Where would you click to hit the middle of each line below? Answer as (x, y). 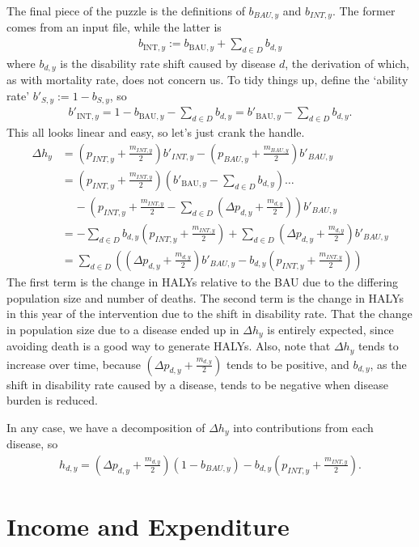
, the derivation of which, (347, 63)
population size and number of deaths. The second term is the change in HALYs (205, 297)
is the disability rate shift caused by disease (168, 63)
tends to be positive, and (288, 364)
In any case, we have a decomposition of (106, 427)
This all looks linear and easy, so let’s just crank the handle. (156, 132)
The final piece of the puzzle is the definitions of (126, 11)
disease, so (32, 444)
